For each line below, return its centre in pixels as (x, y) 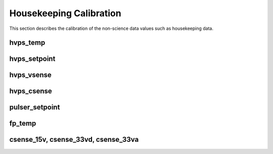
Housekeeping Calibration (65, 13)
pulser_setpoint (35, 107)
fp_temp (23, 123)
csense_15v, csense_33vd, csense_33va (74, 140)
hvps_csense (31, 91)
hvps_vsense (30, 75)
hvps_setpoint (32, 59)
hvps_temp (27, 43)
